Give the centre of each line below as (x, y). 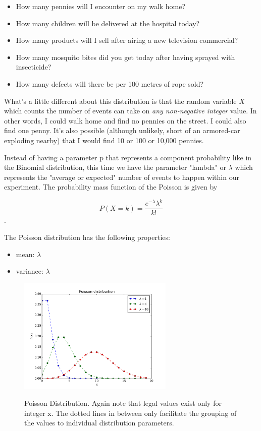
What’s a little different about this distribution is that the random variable (120, 101)
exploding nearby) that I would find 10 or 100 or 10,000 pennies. (104, 140)
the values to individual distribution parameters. (99, 423)
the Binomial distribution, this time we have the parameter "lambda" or (115, 167)
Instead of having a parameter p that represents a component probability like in (128, 157)
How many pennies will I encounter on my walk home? (101, 6)
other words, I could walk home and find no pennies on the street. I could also (125, 120)
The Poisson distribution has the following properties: (87, 237)
